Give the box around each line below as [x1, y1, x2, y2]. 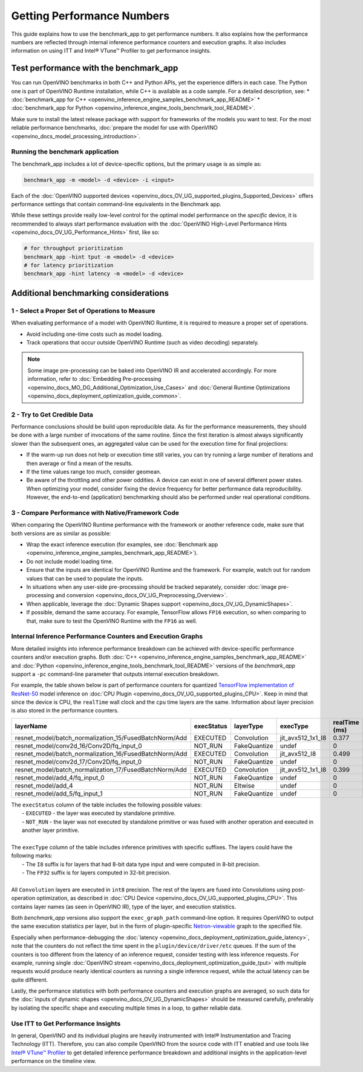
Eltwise [234, 781, 255, 789]
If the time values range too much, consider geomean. [26, 467, 162, 475]
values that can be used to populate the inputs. [26, 575, 143, 582]
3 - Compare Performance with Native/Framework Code [11, 508, 180, 517]
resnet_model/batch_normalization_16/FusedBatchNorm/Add [15, 749, 188, 758]
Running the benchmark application [11, 147, 119, 156]
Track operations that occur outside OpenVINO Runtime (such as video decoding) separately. [26, 338, 260, 346]
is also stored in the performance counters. [11, 707, 119, 714]
